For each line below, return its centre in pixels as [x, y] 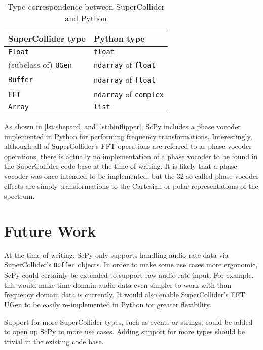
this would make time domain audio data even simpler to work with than [118, 284]
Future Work [50, 230]
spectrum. [20, 196]
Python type [119, 38]
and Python [86, 18]
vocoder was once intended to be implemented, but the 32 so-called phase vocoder [131, 176]
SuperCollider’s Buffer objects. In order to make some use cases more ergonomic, [131, 265]
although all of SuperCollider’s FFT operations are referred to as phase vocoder [128, 146]
